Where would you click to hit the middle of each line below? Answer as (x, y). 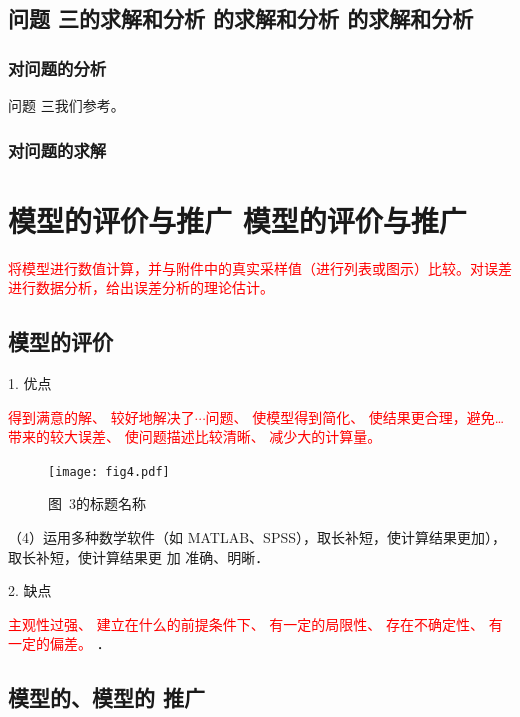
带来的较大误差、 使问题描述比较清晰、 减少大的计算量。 (195, 436)
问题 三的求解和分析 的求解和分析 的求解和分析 (241, 18)
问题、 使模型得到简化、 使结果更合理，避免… (355, 416)
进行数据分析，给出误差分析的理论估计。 (141, 287)
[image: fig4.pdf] (109, 471)
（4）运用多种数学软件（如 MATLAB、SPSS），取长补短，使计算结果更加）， (257, 536)
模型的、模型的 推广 (107, 697)
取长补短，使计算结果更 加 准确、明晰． (139, 556)
